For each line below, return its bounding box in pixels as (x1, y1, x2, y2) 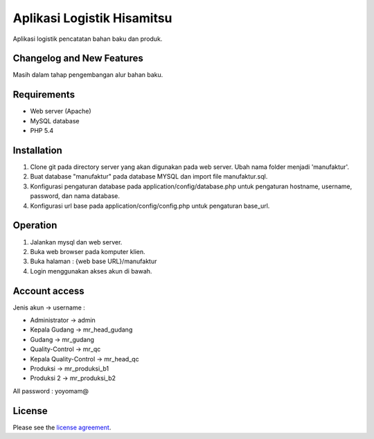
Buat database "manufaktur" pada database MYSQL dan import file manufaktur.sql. (30, 172, 268, 181)
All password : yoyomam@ (12, 386, 89, 395)
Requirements (12, 89, 75, 100)
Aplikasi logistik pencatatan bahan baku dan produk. (12, 35, 163, 43)
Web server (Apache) (30, 107, 91, 116)
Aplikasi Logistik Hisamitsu (12, 10, 172, 26)
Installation (12, 144, 62, 156)
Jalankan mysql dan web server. (30, 238, 123, 246)
